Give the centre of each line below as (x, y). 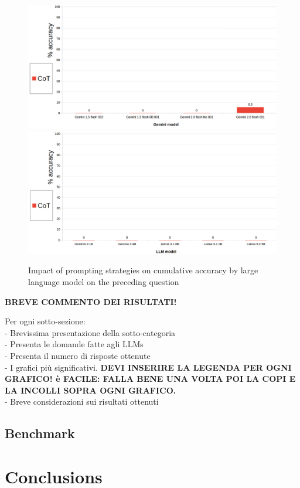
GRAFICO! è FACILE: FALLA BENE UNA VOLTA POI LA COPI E (150, 379)
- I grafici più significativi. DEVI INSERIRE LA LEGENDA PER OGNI (148, 367)
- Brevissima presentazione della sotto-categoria (90, 332)
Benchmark (40, 433)
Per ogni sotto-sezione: (45, 321)
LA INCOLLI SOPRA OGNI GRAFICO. (91, 390)
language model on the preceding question (104, 282)
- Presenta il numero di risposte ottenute (78, 356)
